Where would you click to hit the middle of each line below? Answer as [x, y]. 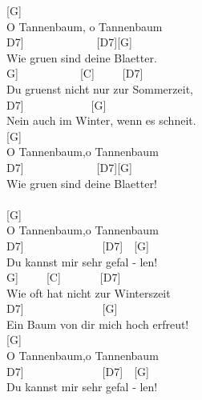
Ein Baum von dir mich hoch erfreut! [98, 324]
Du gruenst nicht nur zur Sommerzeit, [100, 88]
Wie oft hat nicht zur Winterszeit [89, 292]
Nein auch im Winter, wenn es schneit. [101, 120]
